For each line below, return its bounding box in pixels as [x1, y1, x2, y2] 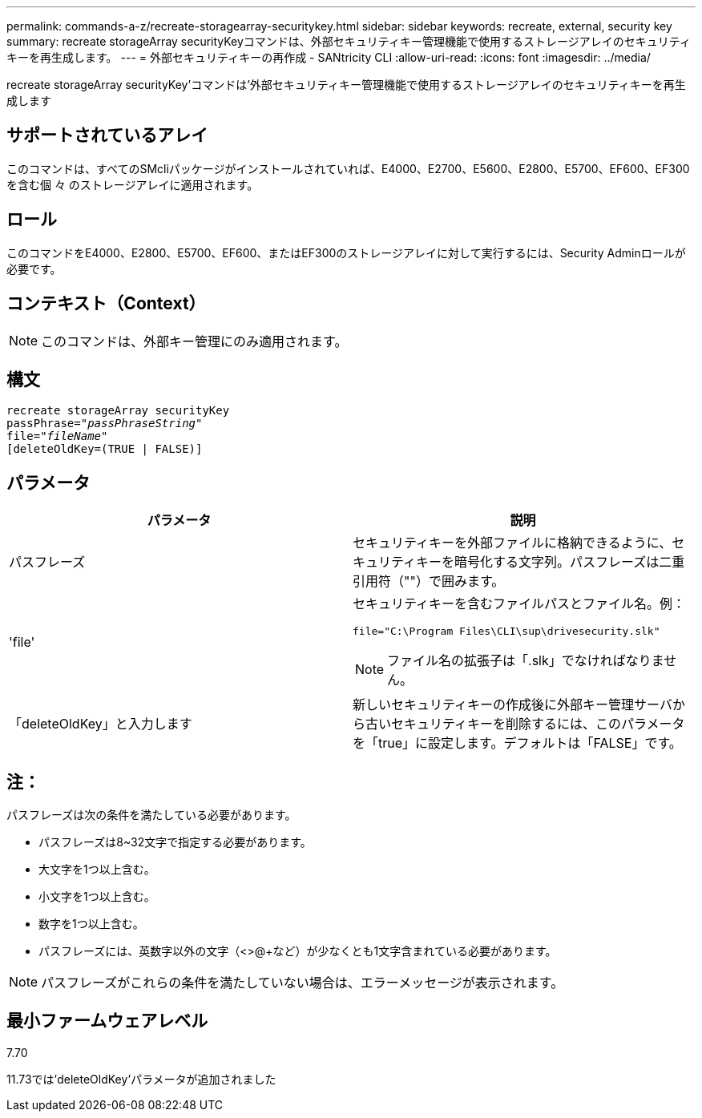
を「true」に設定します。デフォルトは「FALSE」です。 [353, 735, 682, 752]
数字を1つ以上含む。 [38, 917, 144, 931]
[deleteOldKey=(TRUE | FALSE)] [6, 442, 203, 456]
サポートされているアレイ [6, 125, 208, 146]
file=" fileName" [6, 430, 108, 443]
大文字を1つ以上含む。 [38, 862, 155, 877]
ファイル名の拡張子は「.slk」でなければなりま [387, 652, 664, 669]
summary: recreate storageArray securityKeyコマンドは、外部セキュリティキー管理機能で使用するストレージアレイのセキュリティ [6, 34, 691, 48]
